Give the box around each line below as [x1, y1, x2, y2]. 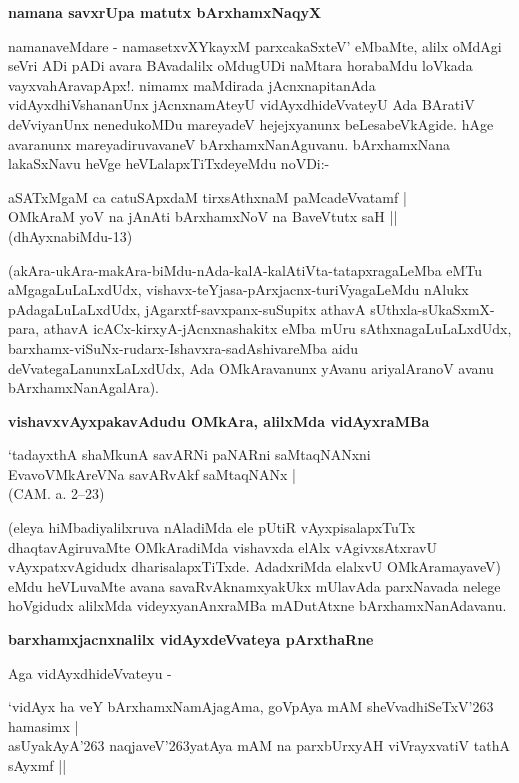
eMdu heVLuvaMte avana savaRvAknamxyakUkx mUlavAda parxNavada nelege [8, 575, 501, 596]
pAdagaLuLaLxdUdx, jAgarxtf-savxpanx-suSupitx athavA [8, 298, 366, 319]
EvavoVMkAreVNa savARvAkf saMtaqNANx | [8, 463, 296, 484]
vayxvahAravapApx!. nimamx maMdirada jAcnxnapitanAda [8, 74, 376, 95]
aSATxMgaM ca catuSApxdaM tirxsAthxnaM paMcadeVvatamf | [8, 186, 407, 207]
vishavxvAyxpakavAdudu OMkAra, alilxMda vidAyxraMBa [8, 410, 430, 431]
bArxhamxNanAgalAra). [8, 377, 160, 398]
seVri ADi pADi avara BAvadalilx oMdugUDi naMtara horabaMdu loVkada [8, 55, 473, 76]
